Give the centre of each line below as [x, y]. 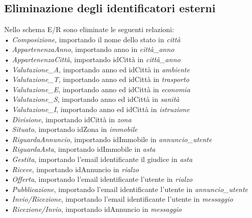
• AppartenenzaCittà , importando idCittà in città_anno [92, 59]
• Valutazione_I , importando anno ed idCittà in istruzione [97, 109]
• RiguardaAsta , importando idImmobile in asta [80, 149]
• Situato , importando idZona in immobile [71, 129]
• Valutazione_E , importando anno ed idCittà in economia [97, 89]
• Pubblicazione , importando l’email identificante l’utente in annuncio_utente [126, 189]
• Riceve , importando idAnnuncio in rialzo [72, 169]
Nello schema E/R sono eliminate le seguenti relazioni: [89, 29]
